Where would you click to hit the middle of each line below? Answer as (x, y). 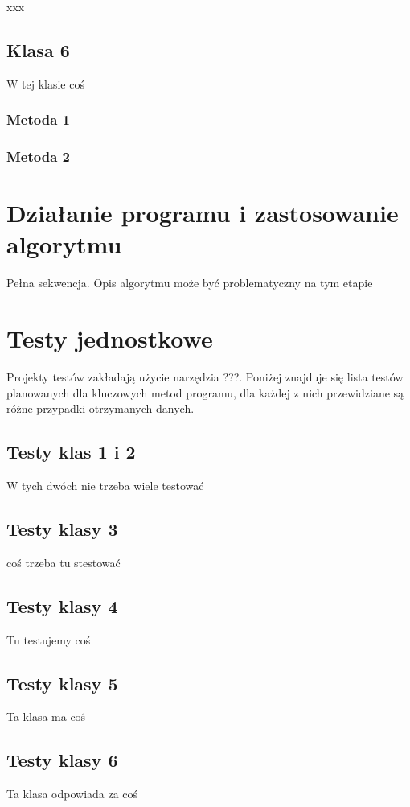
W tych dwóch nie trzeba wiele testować (105, 486)
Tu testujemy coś (49, 639)
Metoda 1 (38, 119)
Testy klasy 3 (62, 529)
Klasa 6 (38, 49)
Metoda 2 (38, 156)
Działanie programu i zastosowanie (203, 213)
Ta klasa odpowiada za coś (72, 794)
